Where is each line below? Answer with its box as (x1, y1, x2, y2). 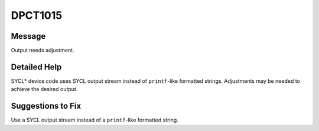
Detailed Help (11, 62, 62, 72)
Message (11, 31, 46, 41)
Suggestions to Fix (11, 101, 82, 111)
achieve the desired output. (11, 86, 78, 93)
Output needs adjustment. (11, 47, 74, 54)
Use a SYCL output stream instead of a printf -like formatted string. (11, 116, 178, 123)
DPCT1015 (11, 9, 63, 22)
